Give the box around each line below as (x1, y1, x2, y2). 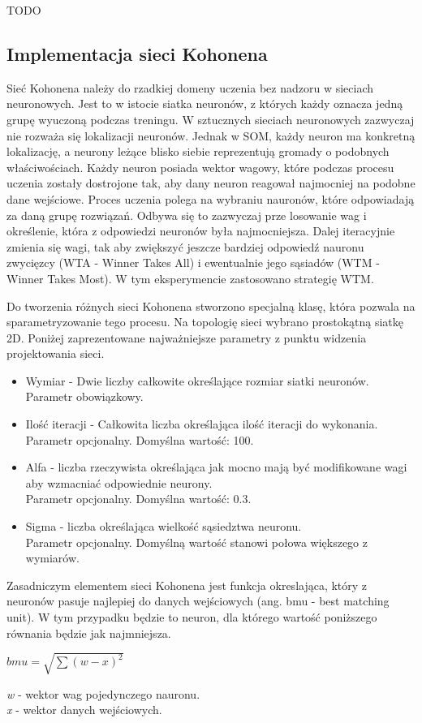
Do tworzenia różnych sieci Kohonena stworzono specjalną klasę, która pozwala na (6, 297, 416, 314)
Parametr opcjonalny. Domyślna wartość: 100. (25, 431, 254, 448)
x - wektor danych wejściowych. (6, 701, 162, 718)
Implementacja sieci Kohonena (6, 41, 268, 66)
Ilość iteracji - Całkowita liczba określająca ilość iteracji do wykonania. (25, 415, 378, 433)
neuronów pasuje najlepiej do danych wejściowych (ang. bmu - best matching (6, 592, 390, 609)
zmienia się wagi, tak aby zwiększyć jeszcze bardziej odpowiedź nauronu (6, 238, 364, 255)
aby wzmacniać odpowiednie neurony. (25, 474, 213, 491)
